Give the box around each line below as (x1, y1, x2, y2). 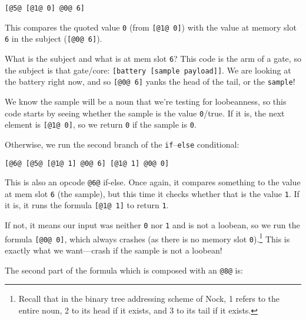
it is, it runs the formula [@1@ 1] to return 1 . (5, 199, 169, 211)
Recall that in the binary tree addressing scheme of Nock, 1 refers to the (18, 292, 280, 305)
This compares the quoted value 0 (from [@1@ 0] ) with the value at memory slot (5, 21, 297, 33)
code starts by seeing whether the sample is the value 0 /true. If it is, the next (5, 106, 285, 119)
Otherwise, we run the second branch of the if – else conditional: (5, 138, 240, 150)
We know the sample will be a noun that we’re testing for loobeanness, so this (5, 95, 287, 107)
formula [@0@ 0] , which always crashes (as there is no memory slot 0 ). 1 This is (5, 231, 290, 245)
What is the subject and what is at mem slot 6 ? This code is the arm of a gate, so (5, 52, 301, 64)
